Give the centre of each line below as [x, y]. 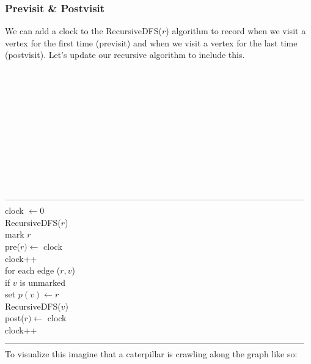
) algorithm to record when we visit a [236, 31]
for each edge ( [33, 270]
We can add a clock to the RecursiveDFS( [83, 31]
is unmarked [43, 282]
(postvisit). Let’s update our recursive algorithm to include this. [125, 55]
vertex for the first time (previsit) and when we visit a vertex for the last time [151, 42]
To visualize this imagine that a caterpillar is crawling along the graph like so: [151, 354]
